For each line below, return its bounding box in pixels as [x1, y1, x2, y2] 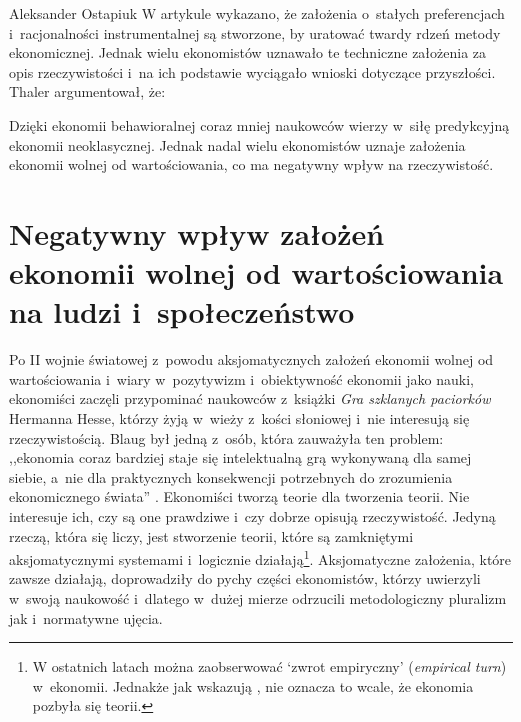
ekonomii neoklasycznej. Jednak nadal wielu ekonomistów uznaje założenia [9, 134, 466, 155]
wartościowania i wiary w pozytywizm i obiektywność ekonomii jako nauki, [9, 368, 474, 389]
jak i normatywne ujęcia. [9, 607, 163, 628]
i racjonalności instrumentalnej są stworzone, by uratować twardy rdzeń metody [9, 22, 501, 43]
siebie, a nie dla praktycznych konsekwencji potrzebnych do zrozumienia [9, 466, 453, 487]
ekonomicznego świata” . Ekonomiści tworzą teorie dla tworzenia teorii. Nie [9, 486, 470, 507]
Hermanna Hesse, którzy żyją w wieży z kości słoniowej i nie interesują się [9, 408, 470, 429]
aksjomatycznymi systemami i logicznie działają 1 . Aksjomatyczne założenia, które [9, 546, 512, 569]
